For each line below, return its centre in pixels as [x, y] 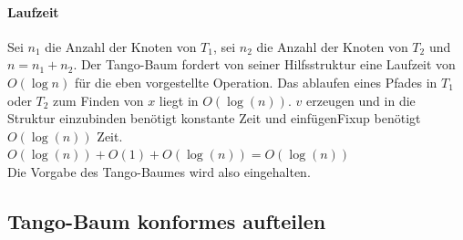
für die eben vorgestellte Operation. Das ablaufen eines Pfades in [256, 82]
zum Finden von [98, 100]
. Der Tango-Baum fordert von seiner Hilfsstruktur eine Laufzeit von [264, 64]
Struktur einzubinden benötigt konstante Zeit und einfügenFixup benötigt [214, 118]
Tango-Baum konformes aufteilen [167, 220]
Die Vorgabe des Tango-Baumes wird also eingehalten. [159, 171]
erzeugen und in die [360, 100]
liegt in [179, 100]
